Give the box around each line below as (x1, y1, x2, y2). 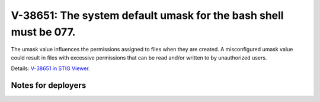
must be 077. (11, 25, 76, 38)
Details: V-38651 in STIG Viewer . (11, 65, 90, 72)
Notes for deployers (11, 80, 87, 90)
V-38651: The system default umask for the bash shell (11, 9, 284, 22)
